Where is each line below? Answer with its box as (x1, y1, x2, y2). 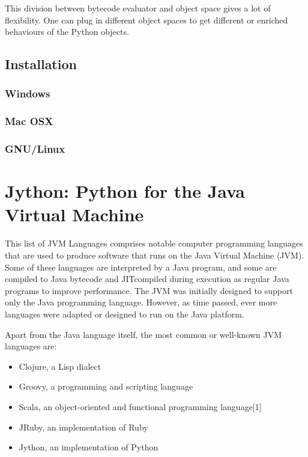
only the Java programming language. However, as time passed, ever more (5, 296, 277, 308)
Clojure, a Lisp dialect (19, 360, 101, 372)
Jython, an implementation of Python (19, 441, 159, 453)
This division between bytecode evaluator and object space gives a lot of (5, 2, 271, 14)
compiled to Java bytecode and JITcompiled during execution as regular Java (5, 272, 289, 285)
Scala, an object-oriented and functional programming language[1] (19, 400, 262, 413)
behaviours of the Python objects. (5, 25, 129, 38)
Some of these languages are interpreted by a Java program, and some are (5, 260, 277, 273)
